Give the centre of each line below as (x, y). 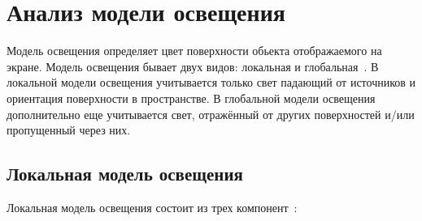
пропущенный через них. (69, 130)
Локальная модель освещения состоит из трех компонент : (152, 207)
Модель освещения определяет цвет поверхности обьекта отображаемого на (194, 51)
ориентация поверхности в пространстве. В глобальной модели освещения (191, 98)
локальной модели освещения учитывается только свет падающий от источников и (211, 82)
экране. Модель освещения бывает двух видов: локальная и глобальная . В (193, 66)
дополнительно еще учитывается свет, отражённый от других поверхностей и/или (211, 114)
